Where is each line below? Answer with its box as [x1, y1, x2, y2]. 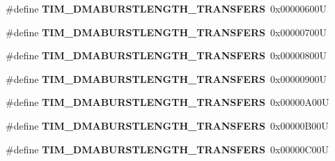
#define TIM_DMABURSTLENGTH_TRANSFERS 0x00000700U [6, 24, 327, 39]
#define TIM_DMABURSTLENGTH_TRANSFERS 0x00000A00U [6, 95, 329, 109]
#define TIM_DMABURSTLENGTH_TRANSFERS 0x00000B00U [6, 118, 329, 132]
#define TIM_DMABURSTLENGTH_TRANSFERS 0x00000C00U [6, 141, 329, 156]
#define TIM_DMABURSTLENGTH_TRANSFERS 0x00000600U [6, 1, 327, 15]
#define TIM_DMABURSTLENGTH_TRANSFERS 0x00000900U [6, 71, 327, 86]
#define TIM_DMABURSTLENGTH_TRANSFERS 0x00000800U [6, 48, 327, 63]
